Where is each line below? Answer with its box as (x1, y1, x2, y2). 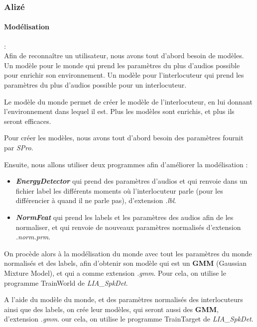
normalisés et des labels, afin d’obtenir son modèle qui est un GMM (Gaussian (4, 258, 247, 268)
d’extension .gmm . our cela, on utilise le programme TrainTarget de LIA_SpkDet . (4, 314, 254, 324)
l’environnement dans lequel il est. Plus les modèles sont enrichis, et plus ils (4, 106, 235, 116)
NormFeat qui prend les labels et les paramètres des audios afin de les (15, 212, 234, 222)
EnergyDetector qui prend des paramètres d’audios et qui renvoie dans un (15, 176, 248, 186)
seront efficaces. (4, 115, 51, 126)
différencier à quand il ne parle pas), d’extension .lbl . (15, 195, 176, 206)
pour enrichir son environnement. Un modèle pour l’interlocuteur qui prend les (4, 70, 244, 80)
